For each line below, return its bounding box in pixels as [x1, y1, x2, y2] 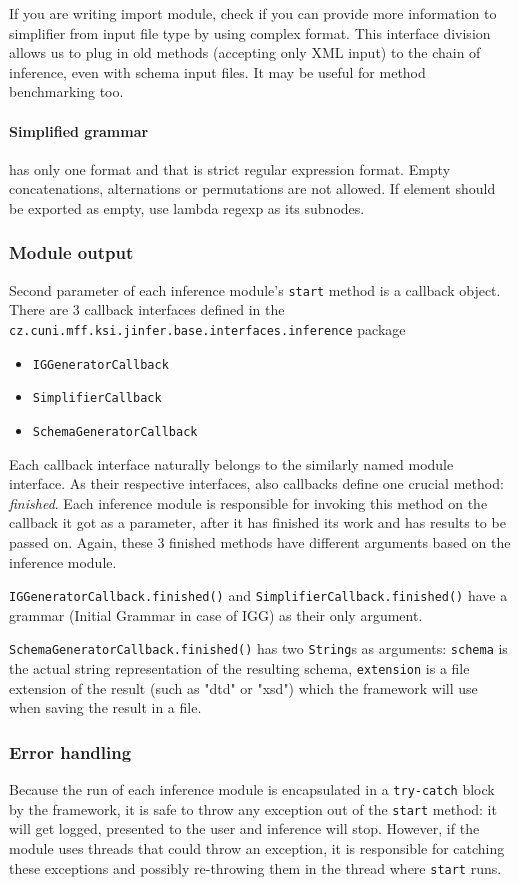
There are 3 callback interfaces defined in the [9, 299, 285, 320]
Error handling [9, 739, 132, 764]
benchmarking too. [9, 81, 124, 102]
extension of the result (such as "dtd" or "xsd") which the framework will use [9, 677, 478, 698]
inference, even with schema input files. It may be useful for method [9, 61, 426, 82]
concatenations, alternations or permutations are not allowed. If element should [9, 178, 496, 199]
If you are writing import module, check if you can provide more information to [9, 3, 497, 23]
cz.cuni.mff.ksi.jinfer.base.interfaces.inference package [9, 319, 406, 340]
